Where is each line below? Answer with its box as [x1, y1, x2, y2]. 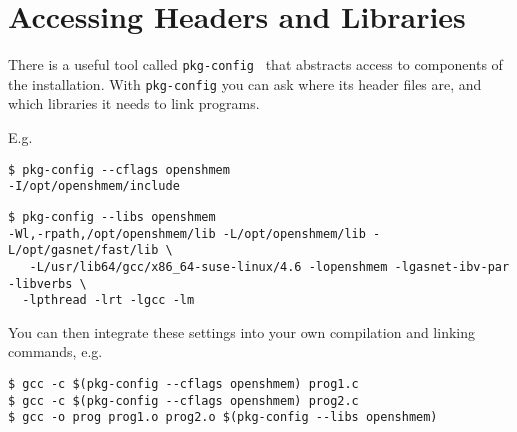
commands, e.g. [8, 341, 103, 362]
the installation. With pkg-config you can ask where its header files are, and [8, 73, 482, 94]
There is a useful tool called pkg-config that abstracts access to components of [8, 54, 503, 75]
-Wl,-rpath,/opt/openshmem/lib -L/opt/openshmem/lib [8, 226, 366, 241]
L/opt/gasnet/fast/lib [8, 243, 159, 258]
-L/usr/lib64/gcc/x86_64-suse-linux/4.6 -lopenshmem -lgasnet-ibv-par [29, 259, 510, 274]
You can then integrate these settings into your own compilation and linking [8, 321, 475, 342]
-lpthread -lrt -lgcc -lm [22, 293, 195, 308]
